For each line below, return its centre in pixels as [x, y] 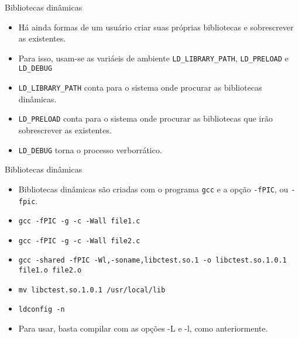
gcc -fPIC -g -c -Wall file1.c [79, 221]
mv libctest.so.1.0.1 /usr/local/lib [92, 290]
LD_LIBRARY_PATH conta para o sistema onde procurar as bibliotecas [140, 87]
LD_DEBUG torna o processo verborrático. [90, 149]
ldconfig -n [42, 310]
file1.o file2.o [50, 270]
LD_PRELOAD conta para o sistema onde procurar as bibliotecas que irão [145, 118]
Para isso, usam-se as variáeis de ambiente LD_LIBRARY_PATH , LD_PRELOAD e [154, 58]
